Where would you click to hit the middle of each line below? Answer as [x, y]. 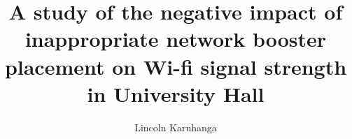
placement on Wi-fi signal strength [176, 66]
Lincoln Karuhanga [176, 127]
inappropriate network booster [176, 39]
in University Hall [176, 93]
